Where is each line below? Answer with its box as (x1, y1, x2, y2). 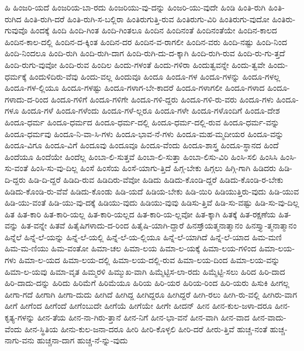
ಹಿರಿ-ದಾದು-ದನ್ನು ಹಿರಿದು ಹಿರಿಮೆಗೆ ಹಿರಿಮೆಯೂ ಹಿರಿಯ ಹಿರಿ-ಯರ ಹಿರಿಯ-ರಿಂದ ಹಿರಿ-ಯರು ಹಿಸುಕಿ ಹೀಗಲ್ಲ (5, 277, 289, 289)
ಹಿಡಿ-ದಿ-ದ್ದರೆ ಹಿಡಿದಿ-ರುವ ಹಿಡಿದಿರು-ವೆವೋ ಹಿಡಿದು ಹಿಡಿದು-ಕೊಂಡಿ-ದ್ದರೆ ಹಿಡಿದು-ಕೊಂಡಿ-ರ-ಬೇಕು (28, 173, 284, 185)
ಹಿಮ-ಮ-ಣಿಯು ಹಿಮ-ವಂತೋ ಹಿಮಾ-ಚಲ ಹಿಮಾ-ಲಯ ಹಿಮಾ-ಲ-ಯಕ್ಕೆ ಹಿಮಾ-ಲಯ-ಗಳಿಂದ (5, 242, 257, 254)
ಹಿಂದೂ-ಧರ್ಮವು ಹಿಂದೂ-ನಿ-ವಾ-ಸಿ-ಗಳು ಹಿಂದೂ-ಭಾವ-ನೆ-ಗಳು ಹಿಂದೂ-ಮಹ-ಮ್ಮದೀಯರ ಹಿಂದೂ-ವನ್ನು (5, 127, 284, 139)
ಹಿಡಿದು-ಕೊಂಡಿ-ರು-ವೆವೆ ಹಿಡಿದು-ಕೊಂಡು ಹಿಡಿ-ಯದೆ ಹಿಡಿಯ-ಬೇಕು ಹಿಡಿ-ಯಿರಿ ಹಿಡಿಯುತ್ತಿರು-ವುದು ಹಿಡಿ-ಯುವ (5, 185, 299, 197)
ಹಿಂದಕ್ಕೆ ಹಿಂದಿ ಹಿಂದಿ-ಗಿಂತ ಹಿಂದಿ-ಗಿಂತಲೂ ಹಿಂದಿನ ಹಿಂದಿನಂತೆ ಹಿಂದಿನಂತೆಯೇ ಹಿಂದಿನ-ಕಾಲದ (30, 24, 277, 36)
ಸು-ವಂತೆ (5, 162, 28, 174)
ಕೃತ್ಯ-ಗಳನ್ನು (5, 311, 35, 323)
